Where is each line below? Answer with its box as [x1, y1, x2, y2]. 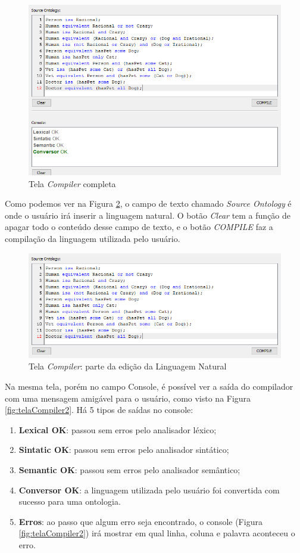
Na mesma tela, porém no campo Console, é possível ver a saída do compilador [5, 380, 293, 393]
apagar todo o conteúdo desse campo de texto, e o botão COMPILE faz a [5, 220, 273, 233]
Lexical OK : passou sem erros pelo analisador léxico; [18, 423, 217, 436]
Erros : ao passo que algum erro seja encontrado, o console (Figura [18, 515, 262, 527]
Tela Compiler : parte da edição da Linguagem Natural [29, 360, 227, 372]
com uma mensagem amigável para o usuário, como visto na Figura [5, 392, 251, 404]
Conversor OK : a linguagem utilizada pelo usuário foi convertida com [18, 483, 280, 496]
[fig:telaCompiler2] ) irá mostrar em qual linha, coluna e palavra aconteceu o [18, 527, 295, 539]
